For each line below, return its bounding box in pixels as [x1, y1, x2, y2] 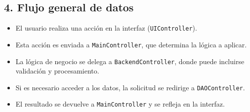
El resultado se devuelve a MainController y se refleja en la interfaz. [15, 99, 225, 109]
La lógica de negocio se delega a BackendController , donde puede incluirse [15, 56, 245, 66]
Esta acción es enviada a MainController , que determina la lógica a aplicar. [15, 39, 247, 49]
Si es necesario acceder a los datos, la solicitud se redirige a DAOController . [15, 82, 245, 92]
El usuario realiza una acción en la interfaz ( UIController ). [15, 23, 197, 33]
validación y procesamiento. [15, 66, 99, 76]
